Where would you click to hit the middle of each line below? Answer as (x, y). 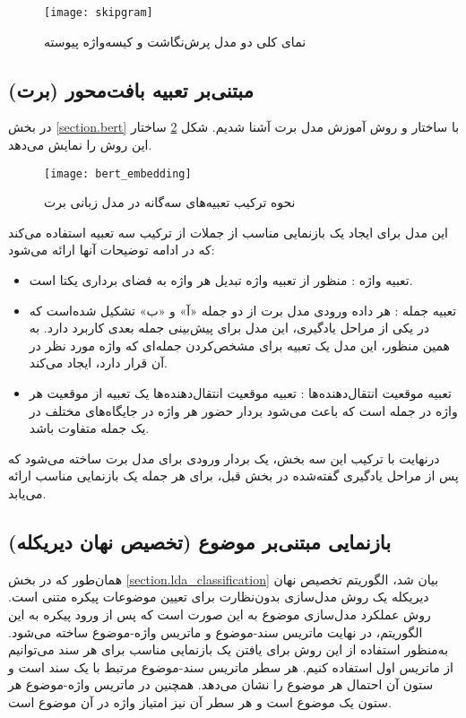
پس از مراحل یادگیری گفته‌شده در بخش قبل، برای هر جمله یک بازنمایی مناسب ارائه (233, 476)
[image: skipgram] (99, 13)
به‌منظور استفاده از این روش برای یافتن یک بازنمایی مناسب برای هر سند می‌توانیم (229, 649)
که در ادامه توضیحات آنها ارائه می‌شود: (112, 250)
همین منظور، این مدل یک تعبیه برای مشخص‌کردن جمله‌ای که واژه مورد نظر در (240, 345)
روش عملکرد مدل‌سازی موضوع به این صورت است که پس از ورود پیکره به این (220, 614)
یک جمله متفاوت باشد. (89, 428)
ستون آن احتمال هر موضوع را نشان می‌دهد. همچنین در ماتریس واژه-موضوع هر (221, 684)
